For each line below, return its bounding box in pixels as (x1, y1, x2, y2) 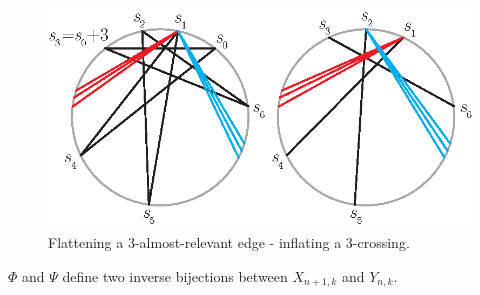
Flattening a (48, 231, 124, 252)
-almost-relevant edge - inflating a (134, 231, 342, 252)
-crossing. (352, 231, 410, 252)
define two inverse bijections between (62, 265, 288, 286)
